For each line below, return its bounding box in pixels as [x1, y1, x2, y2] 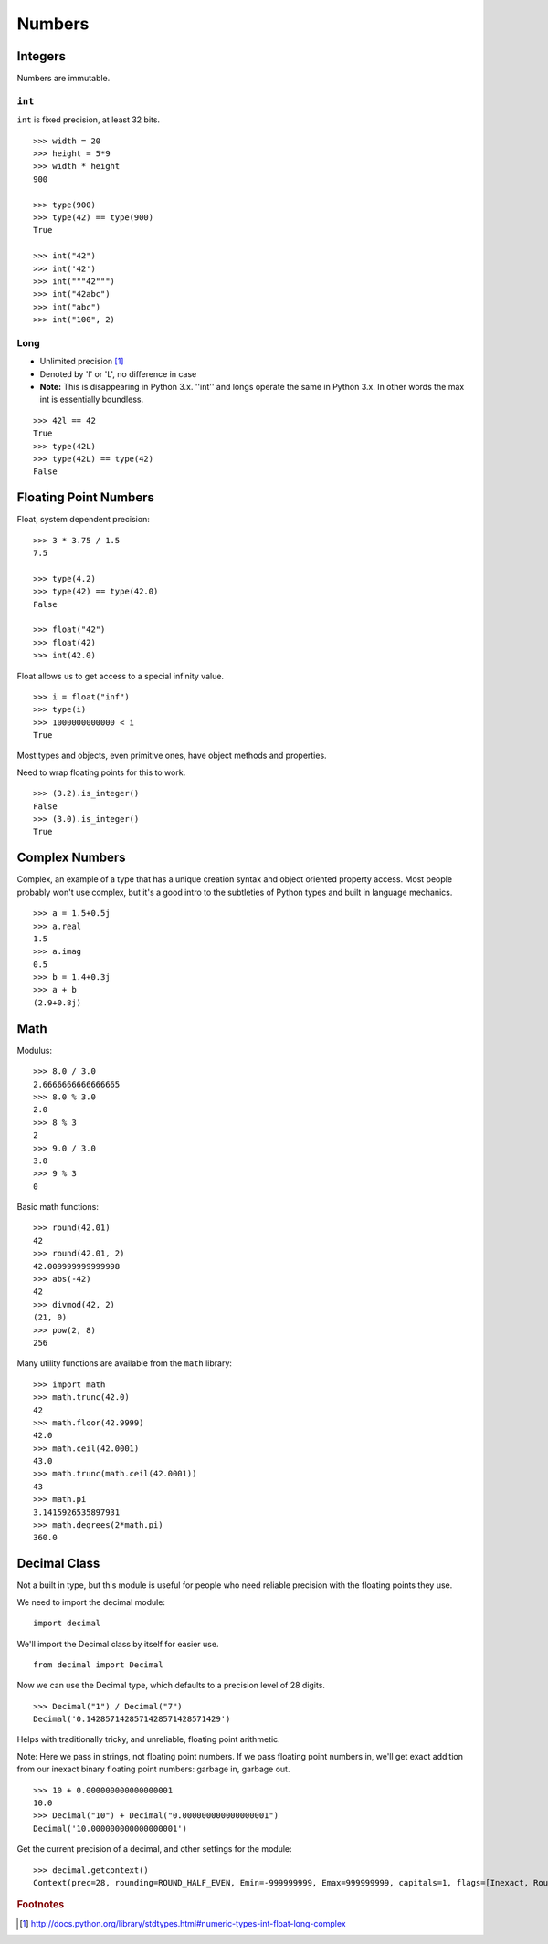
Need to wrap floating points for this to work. [16, 767, 186, 778]
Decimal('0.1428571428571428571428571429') [33, 1714, 231, 1725]
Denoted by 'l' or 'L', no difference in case [39, 368, 197, 379]
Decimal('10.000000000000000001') [33, 1823, 187, 1834]
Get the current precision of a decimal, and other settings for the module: [16, 1844, 292, 1855]
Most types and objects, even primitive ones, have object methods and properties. [16, 750, 328, 762]
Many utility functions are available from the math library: [16, 1358, 233, 1369]
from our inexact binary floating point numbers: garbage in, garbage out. [16, 1763, 290, 1775]
